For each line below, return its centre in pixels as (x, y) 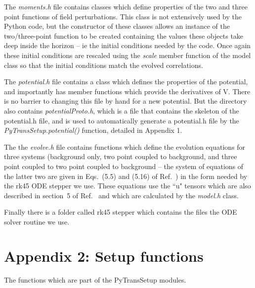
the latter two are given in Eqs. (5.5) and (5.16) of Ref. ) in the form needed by (126, 176)
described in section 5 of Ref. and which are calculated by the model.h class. (121, 195)
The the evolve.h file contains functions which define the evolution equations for (125, 146)
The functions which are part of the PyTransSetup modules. (95, 279)
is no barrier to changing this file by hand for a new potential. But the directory (126, 101)
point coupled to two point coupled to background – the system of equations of (124, 166)
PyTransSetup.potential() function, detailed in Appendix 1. (93, 130)
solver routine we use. (37, 221)
